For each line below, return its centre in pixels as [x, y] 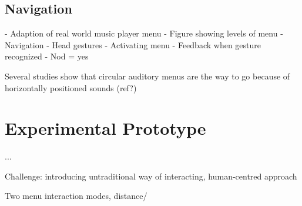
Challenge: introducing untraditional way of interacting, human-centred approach [151, 176]
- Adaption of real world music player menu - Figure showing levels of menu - [144, 33]
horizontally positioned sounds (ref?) [71, 87]
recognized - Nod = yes [47, 56]
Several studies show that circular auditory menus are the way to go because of [147, 76]
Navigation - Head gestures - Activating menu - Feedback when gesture [133, 44]
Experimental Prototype [105, 128]
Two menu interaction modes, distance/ [76, 196]
